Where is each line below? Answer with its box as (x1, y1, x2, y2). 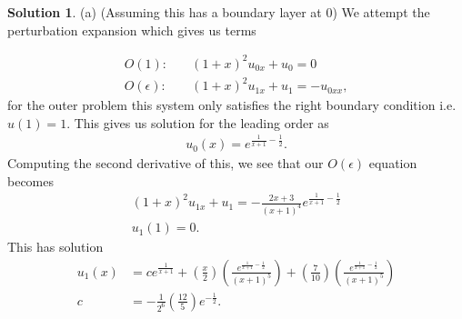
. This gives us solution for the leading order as (66, 113, 329, 132)
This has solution (7, 237, 104, 256)
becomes (7, 171, 55, 190)
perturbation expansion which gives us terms (7, 20, 256, 39)
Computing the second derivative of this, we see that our (7, 154, 324, 173)
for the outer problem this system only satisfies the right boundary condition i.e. (7, 95, 457, 115)
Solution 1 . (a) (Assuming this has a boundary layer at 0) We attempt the (7, 3, 430, 21)
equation (368, 154, 417, 173)
